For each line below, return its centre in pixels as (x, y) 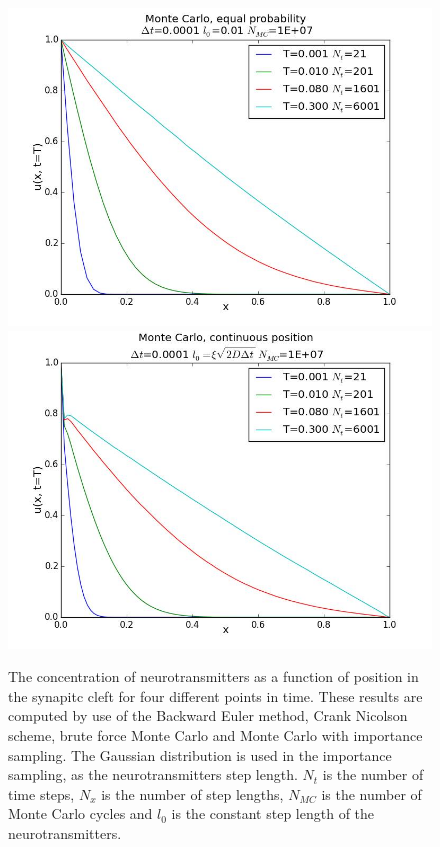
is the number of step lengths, (192, 793)
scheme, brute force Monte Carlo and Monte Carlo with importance (215, 734)
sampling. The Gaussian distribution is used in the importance (200, 754)
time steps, (41, 793)
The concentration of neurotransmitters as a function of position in (213, 676)
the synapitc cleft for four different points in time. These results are (215, 695)
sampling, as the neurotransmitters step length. (153, 774)
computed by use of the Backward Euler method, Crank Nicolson (208, 715)
